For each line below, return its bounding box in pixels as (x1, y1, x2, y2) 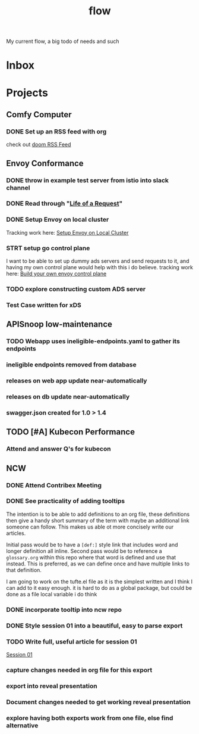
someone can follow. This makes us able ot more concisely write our (6, 523, 174, 530)
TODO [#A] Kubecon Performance (6, 427, 135, 437)
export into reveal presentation (6, 682, 98, 690)
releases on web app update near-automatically (6, 377, 147, 385)
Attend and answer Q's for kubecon (6, 445, 111, 453)
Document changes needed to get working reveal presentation (6, 698, 191, 706)
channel (6, 183, 30, 192)
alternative (6, 721, 39, 729)
